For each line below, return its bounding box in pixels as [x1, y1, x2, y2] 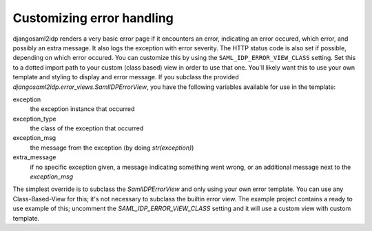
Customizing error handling [12, 10, 174, 26]
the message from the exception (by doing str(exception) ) [30, 143, 194, 152]
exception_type [12, 114, 56, 123]
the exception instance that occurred [30, 105, 135, 113]
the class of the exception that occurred [30, 124, 144, 132]
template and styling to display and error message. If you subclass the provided [12, 73, 239, 81]
